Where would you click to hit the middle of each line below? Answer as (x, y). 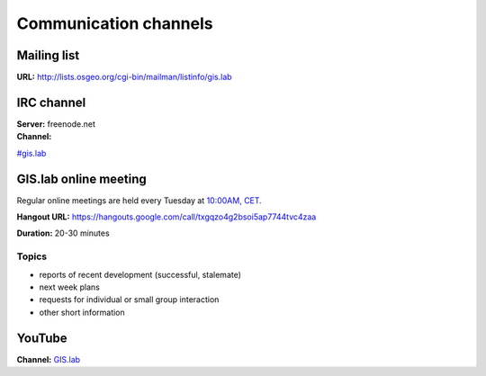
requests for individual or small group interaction (129, 300)
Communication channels (115, 23)
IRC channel (51, 102)
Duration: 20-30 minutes (63, 233)
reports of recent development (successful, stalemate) (140, 274)
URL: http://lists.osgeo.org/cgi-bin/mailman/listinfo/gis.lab (125, 77)
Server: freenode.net (56, 124)
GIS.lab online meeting (82, 179)
